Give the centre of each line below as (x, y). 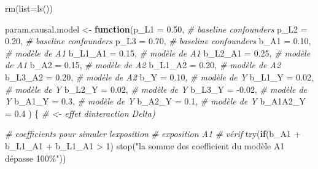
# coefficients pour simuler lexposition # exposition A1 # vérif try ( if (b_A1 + (153, 134)
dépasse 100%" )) (36, 158)
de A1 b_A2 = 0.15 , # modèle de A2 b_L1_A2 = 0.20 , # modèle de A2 (143, 65)
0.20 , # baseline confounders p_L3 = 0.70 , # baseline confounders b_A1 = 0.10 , (158, 41)
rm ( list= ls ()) (29, 8)
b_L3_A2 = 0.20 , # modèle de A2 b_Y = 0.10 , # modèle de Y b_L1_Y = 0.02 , (159, 77)
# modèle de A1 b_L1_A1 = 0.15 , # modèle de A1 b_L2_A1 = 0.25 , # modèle (158, 53)
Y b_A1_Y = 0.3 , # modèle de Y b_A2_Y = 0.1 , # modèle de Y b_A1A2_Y (155, 101)
